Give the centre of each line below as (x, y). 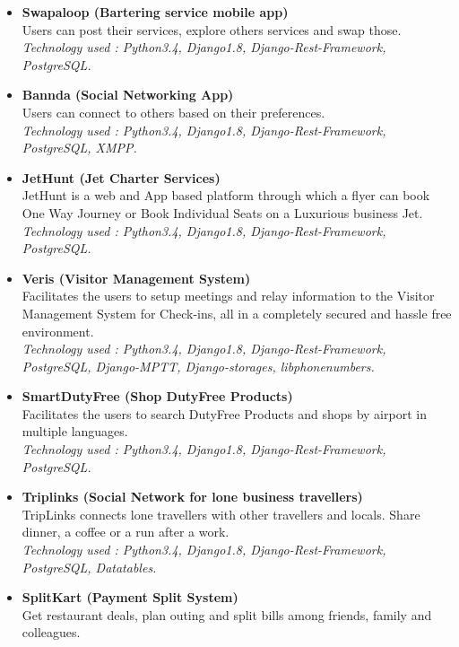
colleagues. (51, 632)
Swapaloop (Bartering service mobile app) (155, 12)
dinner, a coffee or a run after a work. (126, 532)
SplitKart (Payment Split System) (130, 597)
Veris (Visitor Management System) (136, 278)
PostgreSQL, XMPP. (79, 148)
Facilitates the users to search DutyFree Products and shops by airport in (224, 413)
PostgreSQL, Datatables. (89, 567)
